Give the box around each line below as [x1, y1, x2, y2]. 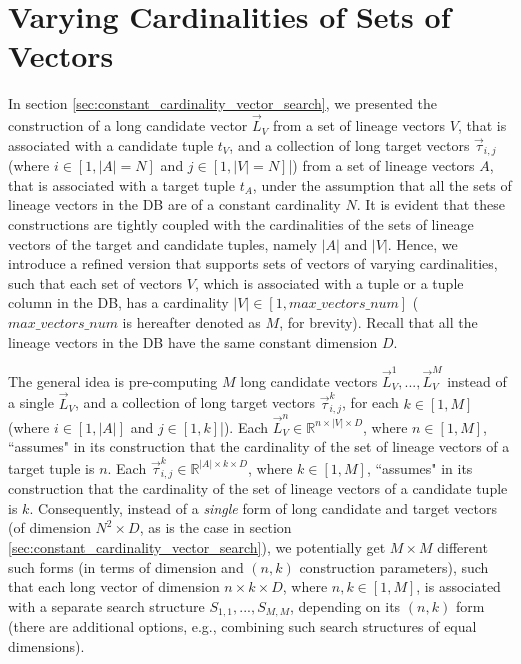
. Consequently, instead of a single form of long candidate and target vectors [29, 497, 497, 518]
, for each [342, 392, 399, 413]
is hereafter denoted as [122, 311, 261, 332]
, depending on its [289, 595, 401, 616]
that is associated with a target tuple [8, 174, 235, 195]
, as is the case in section [139, 517, 292, 538]
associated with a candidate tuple [8, 134, 214, 155]
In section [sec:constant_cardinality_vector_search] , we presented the [8, 93, 438, 114]
